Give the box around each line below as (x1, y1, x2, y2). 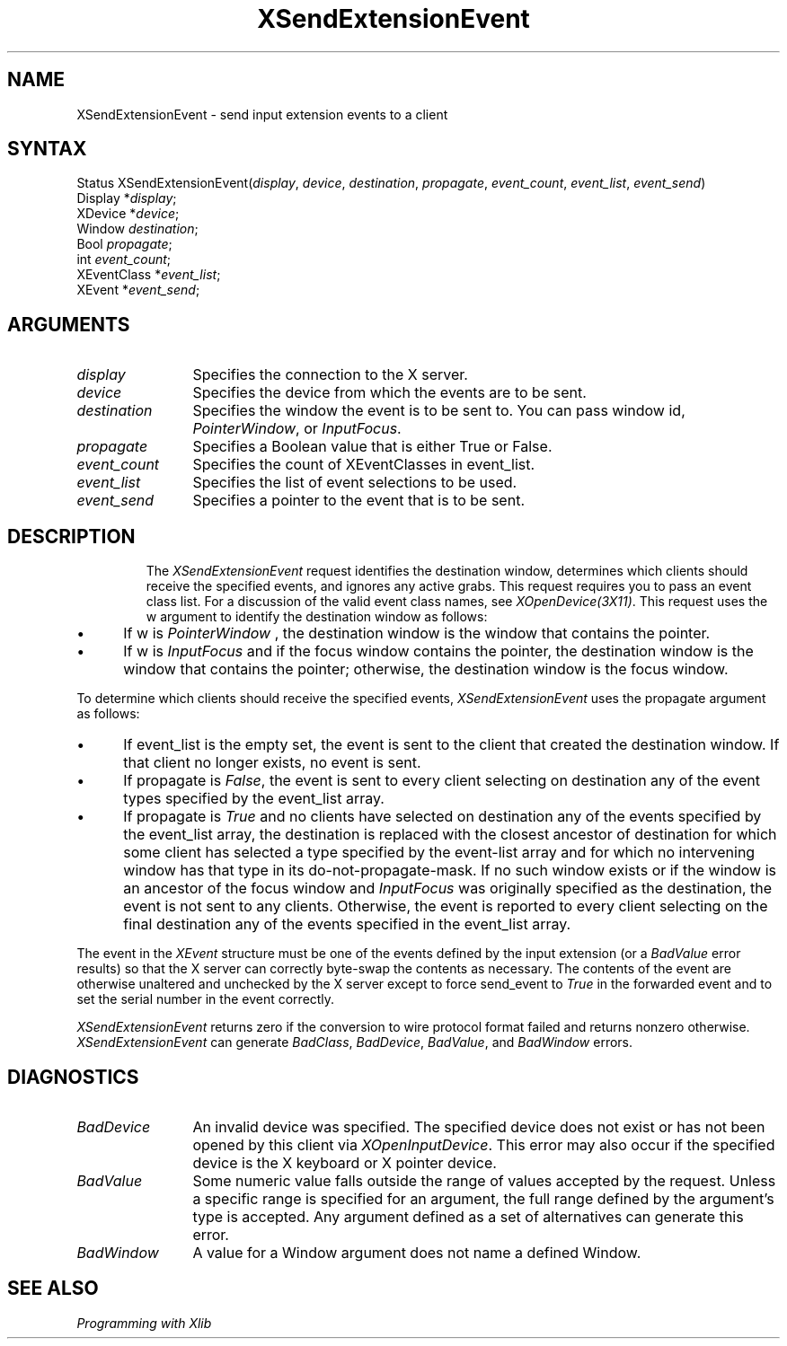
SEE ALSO (7, 1277, 99, 1300)
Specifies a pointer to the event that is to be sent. (192, 491, 525, 510)
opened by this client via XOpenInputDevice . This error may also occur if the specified (192, 1135, 775, 1154)
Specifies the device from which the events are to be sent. (192, 383, 587, 402)
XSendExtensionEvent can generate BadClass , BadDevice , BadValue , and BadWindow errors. (76, 1034, 633, 1051)
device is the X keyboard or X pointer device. (192, 1153, 497, 1172)
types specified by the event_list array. (123, 789, 385, 808)
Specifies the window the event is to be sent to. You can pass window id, (192, 401, 685, 420)
